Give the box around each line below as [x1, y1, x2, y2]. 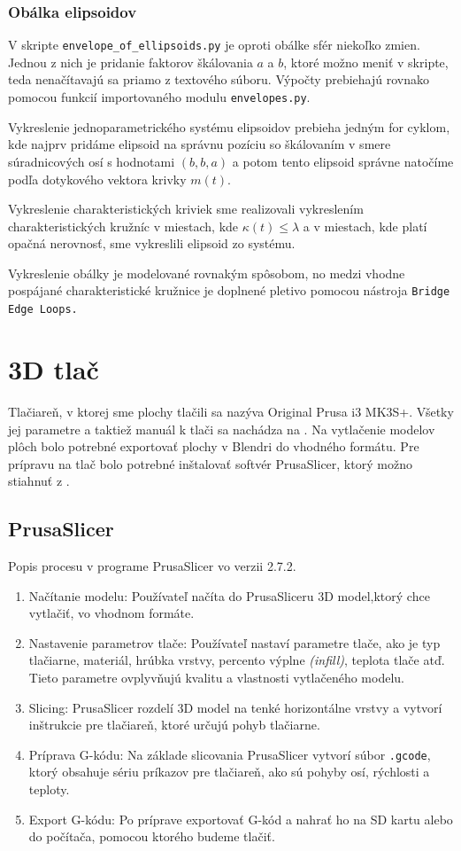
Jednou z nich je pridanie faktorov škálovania [8, 52, 253, 71]
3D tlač [8, 350, 99, 386]
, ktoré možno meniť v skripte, [283, 52, 449, 71]
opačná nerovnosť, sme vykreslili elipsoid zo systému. [8, 234, 296, 253]
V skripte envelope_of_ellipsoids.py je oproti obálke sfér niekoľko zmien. [8, 35, 420, 54]
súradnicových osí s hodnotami [8, 152, 175, 170]
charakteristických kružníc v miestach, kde [8, 216, 239, 235]
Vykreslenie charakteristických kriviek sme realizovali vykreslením [8, 199, 364, 218]
